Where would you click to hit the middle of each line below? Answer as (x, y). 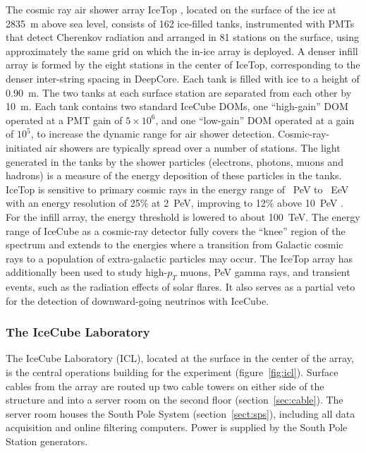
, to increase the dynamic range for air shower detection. (153, 134)
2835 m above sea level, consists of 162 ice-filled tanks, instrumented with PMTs (180, 23)
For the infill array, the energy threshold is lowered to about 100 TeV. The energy (183, 216)
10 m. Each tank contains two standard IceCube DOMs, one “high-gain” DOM (177, 106)
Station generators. (47, 441)
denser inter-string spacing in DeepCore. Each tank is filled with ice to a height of (183, 78)
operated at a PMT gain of (64, 120)
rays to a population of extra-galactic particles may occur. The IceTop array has (179, 258)
